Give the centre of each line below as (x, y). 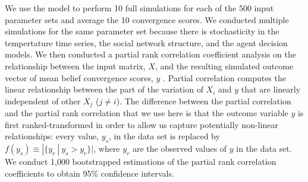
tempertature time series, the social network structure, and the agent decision (146, 42)
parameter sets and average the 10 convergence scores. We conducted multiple (147, 19)
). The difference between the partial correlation (204, 100)
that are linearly (271, 89)
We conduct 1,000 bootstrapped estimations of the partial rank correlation (141, 162)
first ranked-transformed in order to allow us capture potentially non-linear (142, 124)
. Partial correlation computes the (224, 77)
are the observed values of (180, 149)
